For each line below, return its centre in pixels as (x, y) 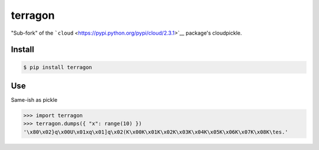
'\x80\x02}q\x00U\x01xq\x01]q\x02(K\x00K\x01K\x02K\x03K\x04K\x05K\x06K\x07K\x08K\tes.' (156, 132)
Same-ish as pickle (34, 100)
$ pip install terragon (58, 67)
